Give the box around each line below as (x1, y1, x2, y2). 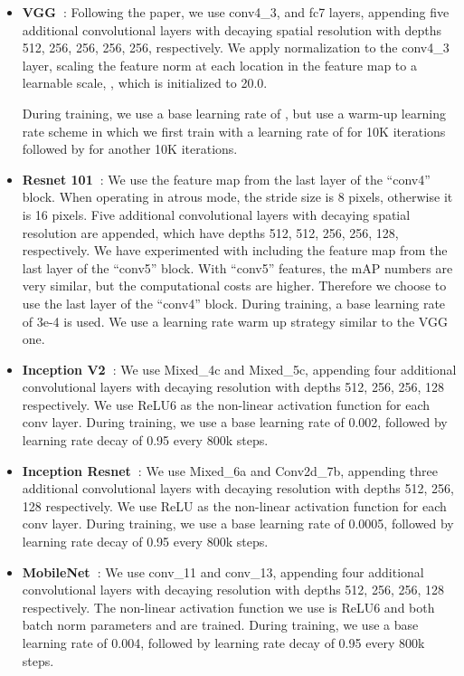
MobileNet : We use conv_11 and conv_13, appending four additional (22, 562, 424, 581)
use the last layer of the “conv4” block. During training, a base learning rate (22, 293, 446, 312)
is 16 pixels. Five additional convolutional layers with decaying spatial (22, 205, 411, 224)
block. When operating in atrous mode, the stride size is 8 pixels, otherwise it (22, 187, 453, 206)
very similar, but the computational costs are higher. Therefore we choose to (22, 276, 447, 295)
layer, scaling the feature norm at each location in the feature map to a (22, 55, 417, 74)
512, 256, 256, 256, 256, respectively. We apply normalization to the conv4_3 (22, 38, 450, 57)
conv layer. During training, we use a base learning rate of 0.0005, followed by (22, 514, 454, 533)
